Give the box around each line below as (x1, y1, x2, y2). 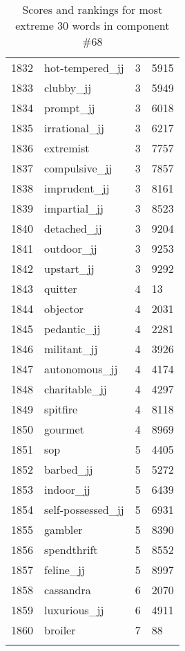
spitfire (44, 401, 78, 417)
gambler (44, 521, 83, 537)
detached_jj (44, 220, 102, 236)
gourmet (44, 421, 84, 437)
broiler (44, 622, 76, 638)
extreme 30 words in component (15, 17, 170, 33)
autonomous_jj (44, 361, 118, 377)
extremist (44, 140, 90, 156)
